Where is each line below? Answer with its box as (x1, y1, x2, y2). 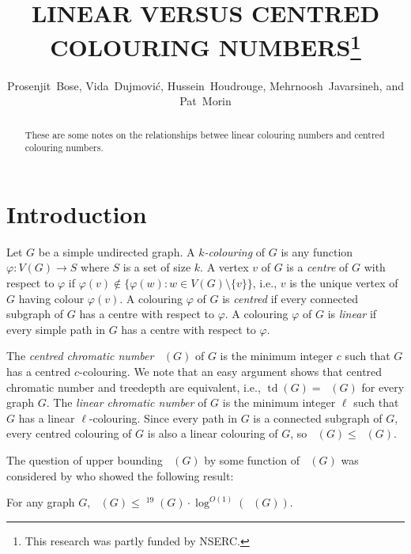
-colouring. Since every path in (89, 409, 237, 426)
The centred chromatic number (6, 347, 154, 364)
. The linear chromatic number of (46, 394, 207, 411)
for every (361, 378, 405, 395)
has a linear (18, 409, 75, 426)
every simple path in (6, 321, 105, 337)
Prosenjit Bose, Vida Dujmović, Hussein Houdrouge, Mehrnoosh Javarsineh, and (7, 77, 404, 93)
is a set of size (123, 259, 191, 275)
